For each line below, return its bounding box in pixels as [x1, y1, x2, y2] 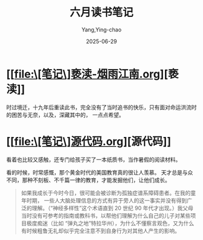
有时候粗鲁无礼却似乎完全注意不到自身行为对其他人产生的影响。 [21, 227, 180, 234]
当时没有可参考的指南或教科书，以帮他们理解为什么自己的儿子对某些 [21, 212, 191, 219]
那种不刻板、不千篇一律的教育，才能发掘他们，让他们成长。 [22, 176, 170, 184]
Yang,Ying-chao [81, 25, 122, 33]
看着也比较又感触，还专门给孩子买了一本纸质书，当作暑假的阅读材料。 [6, 156, 181, 163]
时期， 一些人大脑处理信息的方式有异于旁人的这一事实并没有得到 [26, 196, 187, 204]
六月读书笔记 [69, 5, 134, 19]
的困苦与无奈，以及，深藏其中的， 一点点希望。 [6, 111, 124, 118]
